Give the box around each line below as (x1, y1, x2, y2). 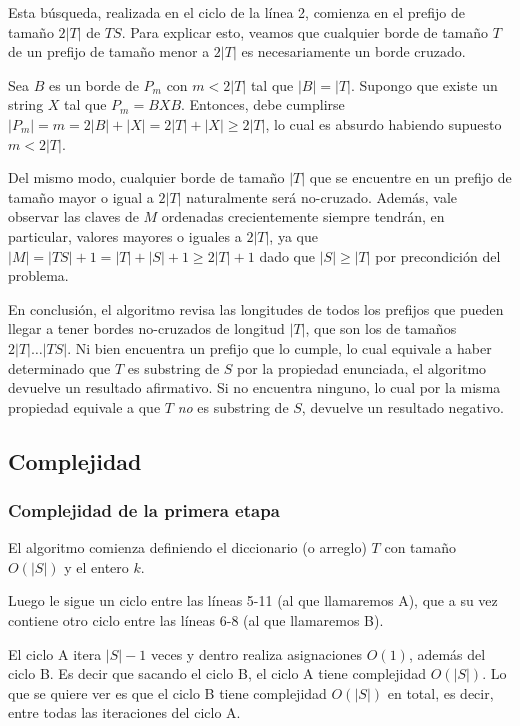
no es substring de (177, 396, 289, 417)
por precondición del (375, 245, 501, 266)
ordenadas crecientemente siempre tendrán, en (161, 206, 445, 227)
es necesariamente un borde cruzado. (241, 41, 466, 62)
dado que (259, 245, 316, 266)
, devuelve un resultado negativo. (301, 396, 504, 417)
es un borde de (48, 74, 139, 95)
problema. (8, 265, 69, 286)
